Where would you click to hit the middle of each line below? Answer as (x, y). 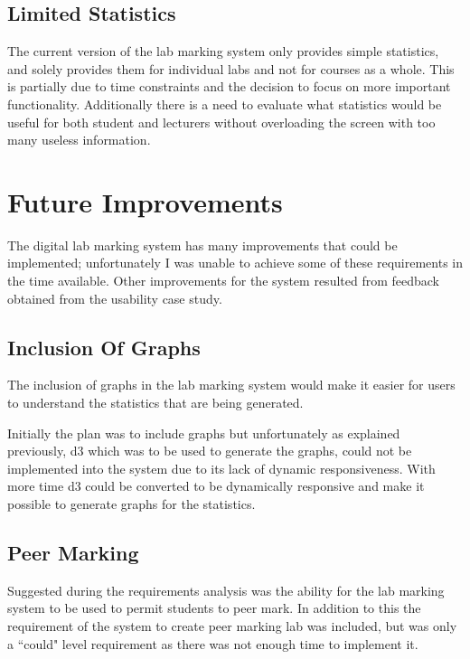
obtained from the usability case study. (115, 298)
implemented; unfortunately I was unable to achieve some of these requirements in (235, 263)
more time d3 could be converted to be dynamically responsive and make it (216, 486)
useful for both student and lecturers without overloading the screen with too (221, 122)
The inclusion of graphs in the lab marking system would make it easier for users (231, 385)
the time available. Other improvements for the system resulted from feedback (224, 281)
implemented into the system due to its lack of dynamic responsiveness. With (221, 468)
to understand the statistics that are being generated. (155, 403)
